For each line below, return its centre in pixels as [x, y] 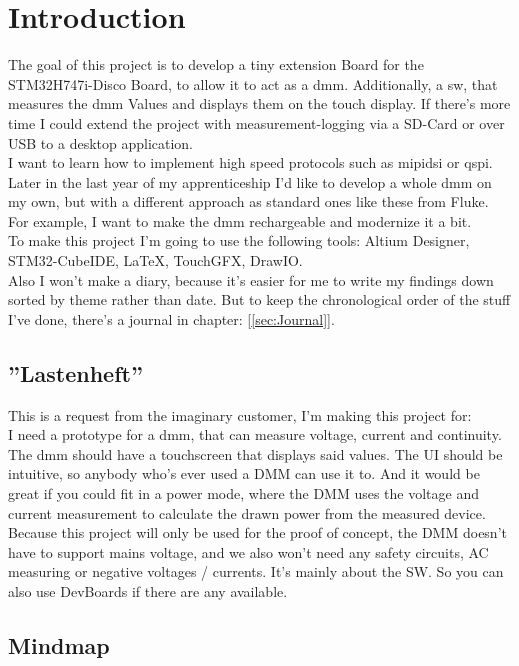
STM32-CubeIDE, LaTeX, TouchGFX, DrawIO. [155, 260]
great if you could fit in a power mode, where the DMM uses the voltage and [244, 493]
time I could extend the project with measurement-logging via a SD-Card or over [256, 122]
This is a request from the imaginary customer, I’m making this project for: [240, 414]
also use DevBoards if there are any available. [148, 590]
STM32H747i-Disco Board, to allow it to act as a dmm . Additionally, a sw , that [253, 83]
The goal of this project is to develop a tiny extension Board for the [216, 64]
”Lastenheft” [75, 372]
